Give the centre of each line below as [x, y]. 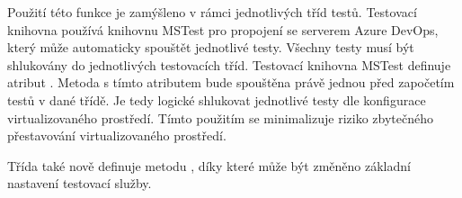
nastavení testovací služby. [80, 183]
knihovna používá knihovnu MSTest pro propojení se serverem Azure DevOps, [223, 29]
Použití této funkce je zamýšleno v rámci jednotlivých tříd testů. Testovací [212, 12]
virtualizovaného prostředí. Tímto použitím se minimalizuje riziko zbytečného [220, 117]
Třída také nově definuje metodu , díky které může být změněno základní [209, 165]
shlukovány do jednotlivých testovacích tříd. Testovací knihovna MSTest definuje [229, 64]
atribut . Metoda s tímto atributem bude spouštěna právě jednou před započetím [231, 82]
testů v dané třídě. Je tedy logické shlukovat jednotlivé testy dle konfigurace [217, 99]
